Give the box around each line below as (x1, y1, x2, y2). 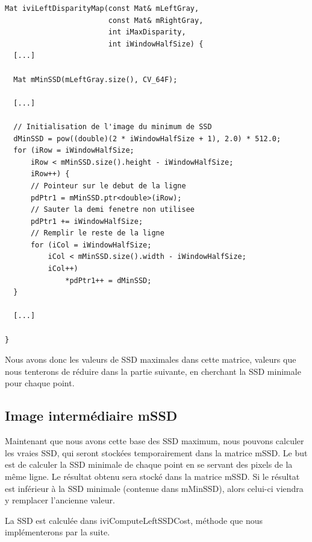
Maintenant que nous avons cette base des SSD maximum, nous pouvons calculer (5, 435, 304, 447)
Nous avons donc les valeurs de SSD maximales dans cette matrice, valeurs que (5, 353, 296, 366)
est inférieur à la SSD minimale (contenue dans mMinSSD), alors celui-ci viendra (5, 482, 304, 494)
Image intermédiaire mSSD (5, 406, 178, 425)
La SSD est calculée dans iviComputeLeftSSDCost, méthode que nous (5, 514, 263, 526)
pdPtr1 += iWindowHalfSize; (30, 217, 143, 226)
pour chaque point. (5, 377, 75, 389)
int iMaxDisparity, (108, 28, 186, 37)
